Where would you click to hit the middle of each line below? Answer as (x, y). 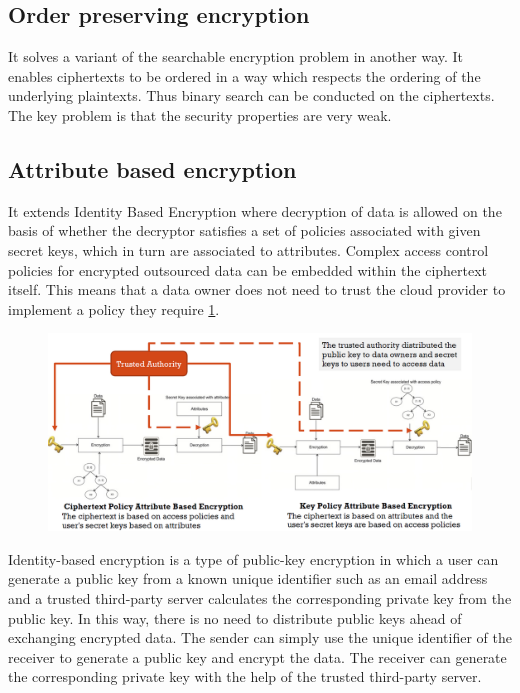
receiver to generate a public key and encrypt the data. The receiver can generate (257, 656)
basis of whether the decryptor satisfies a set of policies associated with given (244, 230)
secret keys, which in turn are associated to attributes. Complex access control (248, 249)
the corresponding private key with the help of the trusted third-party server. (245, 676)
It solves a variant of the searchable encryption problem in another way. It (236, 56)
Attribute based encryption (152, 168)
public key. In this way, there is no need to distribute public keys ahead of (235, 617)
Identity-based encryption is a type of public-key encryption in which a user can (253, 558)
